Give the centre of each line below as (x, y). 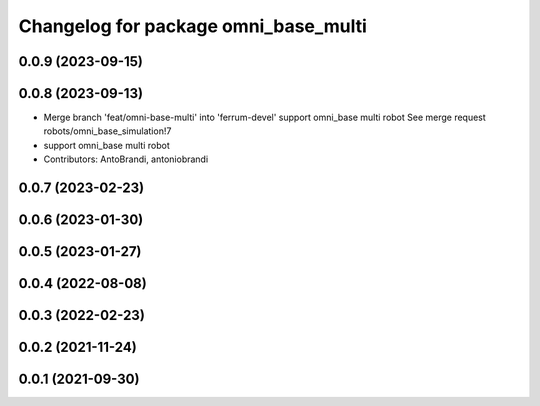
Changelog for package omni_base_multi (192, 26)
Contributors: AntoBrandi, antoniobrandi (126, 159)
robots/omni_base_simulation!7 (107, 131)
